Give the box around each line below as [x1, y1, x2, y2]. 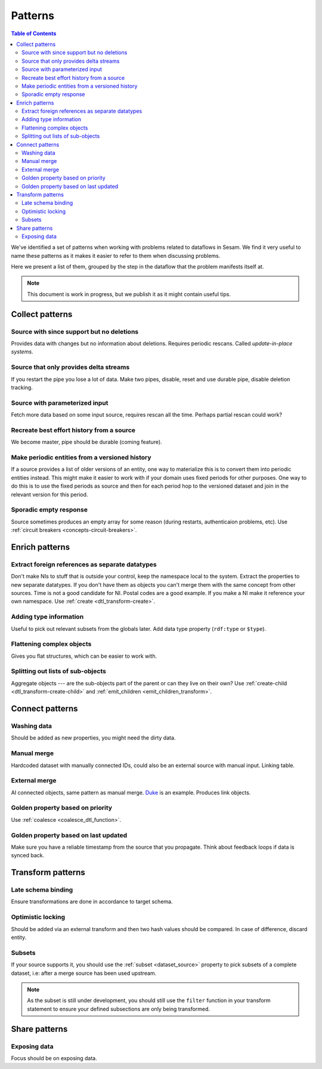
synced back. [11, 852, 45, 859]
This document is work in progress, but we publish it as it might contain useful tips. [27, 290, 231, 298]
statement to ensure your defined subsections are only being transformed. [27, 1005, 210, 1012]
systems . [11, 348, 33, 355]
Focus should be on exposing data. [11, 1054, 98, 1062]
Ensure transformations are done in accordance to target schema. [11, 898, 173, 905]
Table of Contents [11, 30, 57, 37]
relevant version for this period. [11, 491, 88, 498]
